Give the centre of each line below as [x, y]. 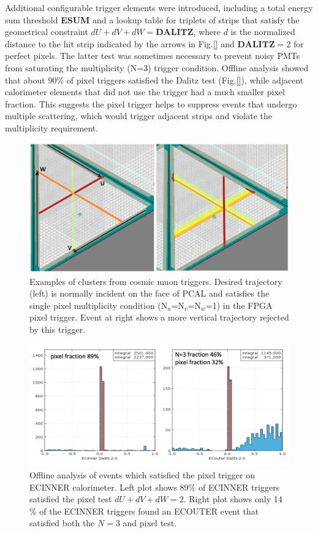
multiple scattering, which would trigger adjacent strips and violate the [138, 116]
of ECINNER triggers [239, 487]
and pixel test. [150, 523]
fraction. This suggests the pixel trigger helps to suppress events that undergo [151, 103]
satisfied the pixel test [71, 499]
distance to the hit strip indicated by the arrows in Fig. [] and [120, 43]
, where [207, 32]
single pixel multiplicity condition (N [99, 305]
